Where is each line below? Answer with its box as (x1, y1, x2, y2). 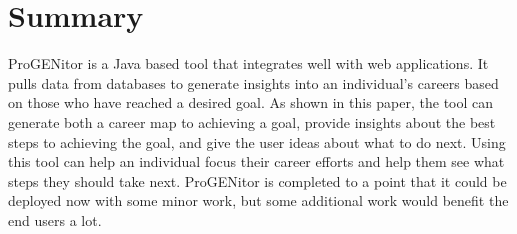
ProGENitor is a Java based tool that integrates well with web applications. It (8, 53, 489, 74)
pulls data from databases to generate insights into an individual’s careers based (8, 72, 499, 93)
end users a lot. (8, 209, 102, 230)
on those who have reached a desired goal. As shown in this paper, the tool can (8, 92, 494, 113)
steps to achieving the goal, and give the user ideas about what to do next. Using (8, 131, 506, 152)
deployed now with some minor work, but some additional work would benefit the (8, 190, 509, 211)
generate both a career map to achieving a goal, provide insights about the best (8, 111, 496, 132)
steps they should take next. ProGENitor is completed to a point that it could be (8, 170, 507, 191)
